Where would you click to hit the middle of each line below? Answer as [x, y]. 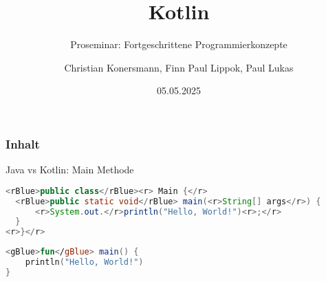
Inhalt [23, 143]
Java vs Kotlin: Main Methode [70, 170]
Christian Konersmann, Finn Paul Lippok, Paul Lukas [179, 67]
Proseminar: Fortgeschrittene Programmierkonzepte [179, 44]
